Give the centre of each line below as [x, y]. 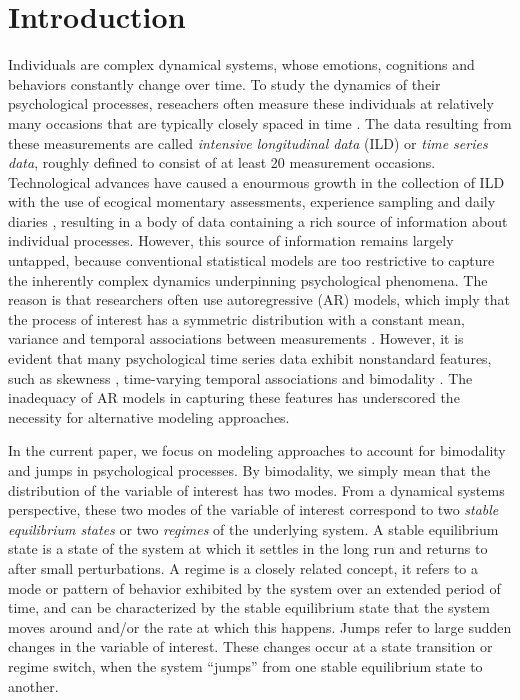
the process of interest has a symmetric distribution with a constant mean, [236, 318]
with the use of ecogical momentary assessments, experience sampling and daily [252, 201]
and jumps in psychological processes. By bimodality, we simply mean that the [249, 470]
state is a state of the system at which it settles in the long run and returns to [248, 548]
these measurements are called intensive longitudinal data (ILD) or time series [248, 142]
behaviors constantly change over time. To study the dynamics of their [224, 83]
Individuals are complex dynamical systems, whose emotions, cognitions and [241, 64]
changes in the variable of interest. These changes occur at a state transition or [250, 646]
